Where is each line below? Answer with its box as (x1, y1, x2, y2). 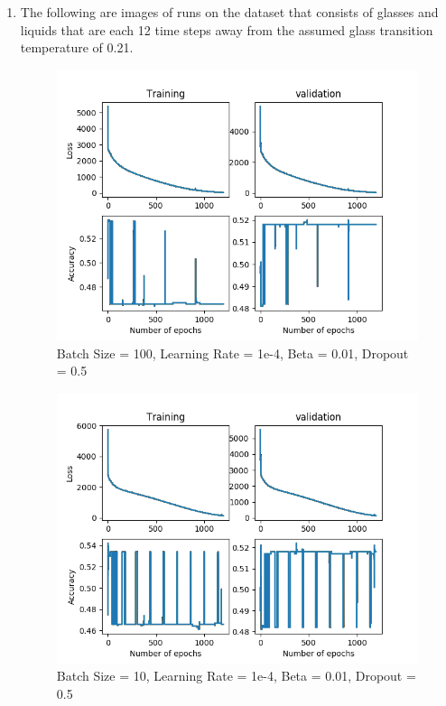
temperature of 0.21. (20, 38, 134, 57)
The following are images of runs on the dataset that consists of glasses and (20, 3, 439, 21)
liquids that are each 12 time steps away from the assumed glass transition (20, 20, 433, 39)
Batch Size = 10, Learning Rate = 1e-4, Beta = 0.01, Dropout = (56, 666, 416, 685)
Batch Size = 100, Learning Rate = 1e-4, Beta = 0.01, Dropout (56, 343, 409, 362)
